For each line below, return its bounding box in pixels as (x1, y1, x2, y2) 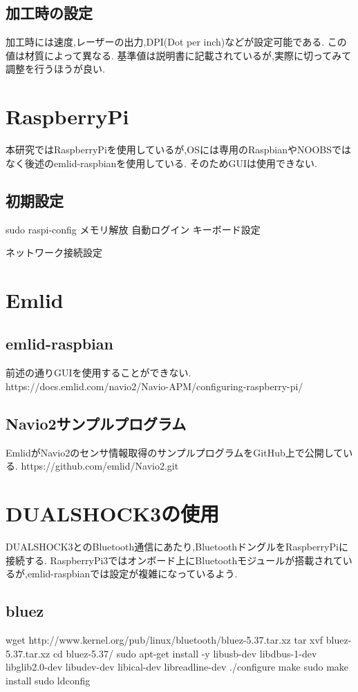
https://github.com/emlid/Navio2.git (21, 459, 179, 473)
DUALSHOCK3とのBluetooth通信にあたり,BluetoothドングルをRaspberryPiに (6, 539, 348, 553)
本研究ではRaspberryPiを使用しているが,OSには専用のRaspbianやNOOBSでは (6, 142, 351, 157)
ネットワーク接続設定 (6, 245, 102, 260)
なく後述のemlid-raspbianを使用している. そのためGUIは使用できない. (6, 155, 317, 170)
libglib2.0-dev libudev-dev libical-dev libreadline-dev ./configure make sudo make (6, 660, 349, 674)
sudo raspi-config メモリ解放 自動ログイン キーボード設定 (6, 222, 261, 236)
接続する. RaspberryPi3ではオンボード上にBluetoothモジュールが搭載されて (6, 552, 343, 567)
